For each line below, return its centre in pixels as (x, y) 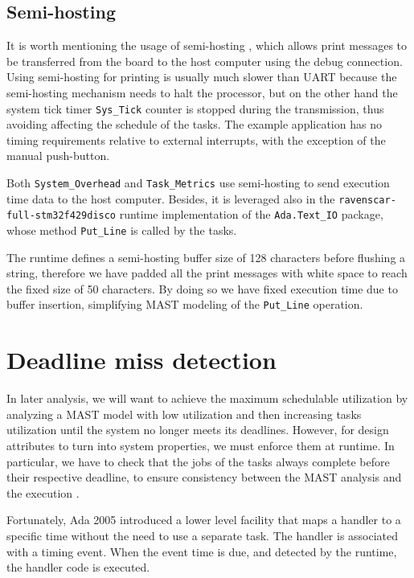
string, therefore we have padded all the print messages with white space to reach (207, 273)
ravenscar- (367, 200)
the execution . (43, 492)
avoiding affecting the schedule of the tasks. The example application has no (194, 124)
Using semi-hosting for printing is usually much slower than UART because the (202, 77)
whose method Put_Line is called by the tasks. (122, 230)
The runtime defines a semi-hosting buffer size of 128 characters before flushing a (206, 257)
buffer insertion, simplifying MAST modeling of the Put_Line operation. (185, 304)
